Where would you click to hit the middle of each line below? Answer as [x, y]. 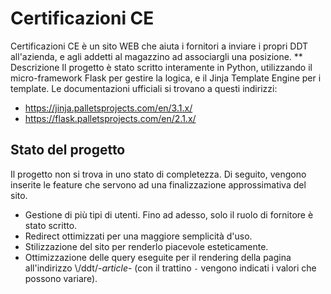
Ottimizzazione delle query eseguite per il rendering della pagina [158, 257]
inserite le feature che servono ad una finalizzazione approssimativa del [158, 184]
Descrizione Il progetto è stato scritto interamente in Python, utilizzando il [161, 67]
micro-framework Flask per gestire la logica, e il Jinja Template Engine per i [166, 78]
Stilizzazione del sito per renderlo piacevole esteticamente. [146, 246]
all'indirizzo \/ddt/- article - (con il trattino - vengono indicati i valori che [170, 268]
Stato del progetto [68, 150]
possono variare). [61, 278]
